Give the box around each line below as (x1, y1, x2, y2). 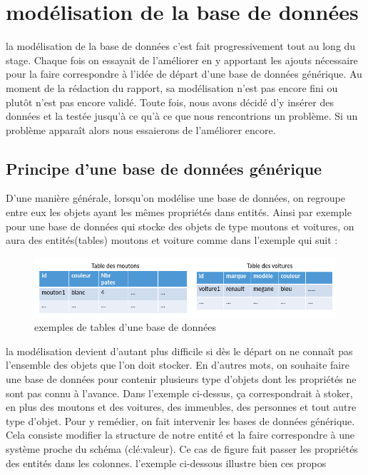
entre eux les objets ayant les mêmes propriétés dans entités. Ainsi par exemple (6, 205, 352, 220)
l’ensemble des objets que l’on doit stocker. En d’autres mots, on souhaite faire (6, 357, 349, 372)
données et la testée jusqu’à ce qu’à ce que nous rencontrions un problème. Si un (6, 108, 358, 123)
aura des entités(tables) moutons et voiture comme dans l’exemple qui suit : (6, 233, 338, 247)
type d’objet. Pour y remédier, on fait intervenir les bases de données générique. (6, 413, 355, 428)
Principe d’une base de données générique (6, 157, 322, 179)
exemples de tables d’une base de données (34, 320, 216, 334)
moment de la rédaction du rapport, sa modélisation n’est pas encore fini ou (6, 80, 338, 95)
